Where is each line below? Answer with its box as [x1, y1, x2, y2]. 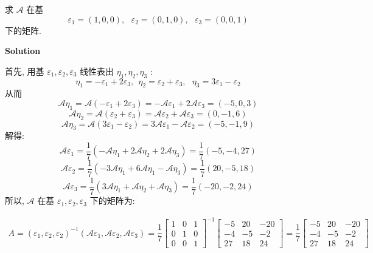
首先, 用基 [5, 64, 44, 77]
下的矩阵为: [89, 194, 135, 207]
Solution [5, 44, 41, 57]
